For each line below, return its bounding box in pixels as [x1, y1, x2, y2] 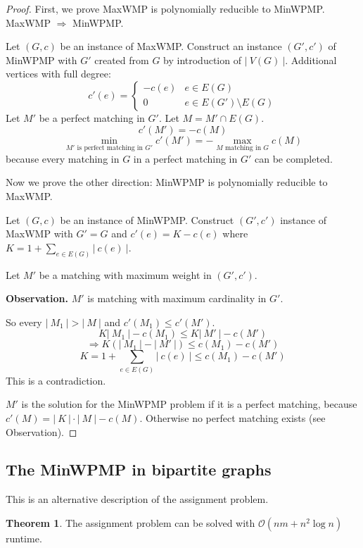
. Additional [285, 52, 337, 67]
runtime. [6, 530, 42, 545]
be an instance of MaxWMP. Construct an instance [60, 39, 282, 54]
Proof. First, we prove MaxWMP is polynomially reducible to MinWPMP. [6, 1, 325, 15]
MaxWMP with [6, 226, 73, 241]
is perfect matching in [77, 144, 144, 152]
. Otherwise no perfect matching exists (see [139, 410, 326, 425]
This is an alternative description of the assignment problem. [6, 492, 269, 506]
